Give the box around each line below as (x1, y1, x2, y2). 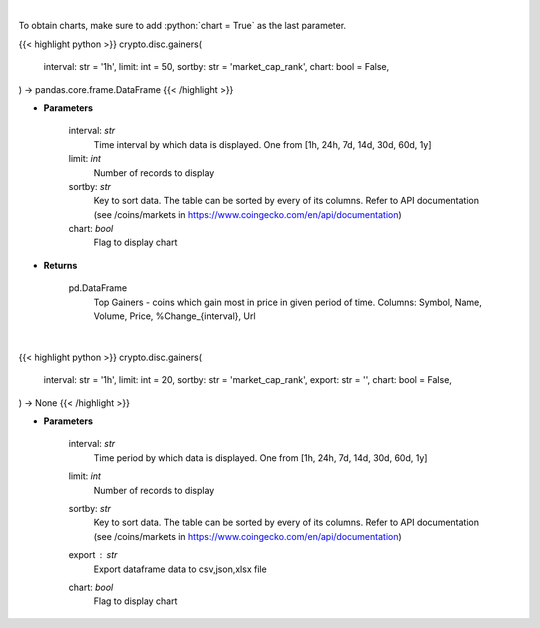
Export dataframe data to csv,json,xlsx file (93, 563, 267, 575)
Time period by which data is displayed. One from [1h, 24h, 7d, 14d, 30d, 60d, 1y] (93, 451, 428, 464)
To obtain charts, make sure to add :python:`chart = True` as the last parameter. (18, 20, 347, 32)
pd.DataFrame (68, 282, 128, 294)
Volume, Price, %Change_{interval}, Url (93, 310, 256, 322)
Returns (43, 259, 78, 271)
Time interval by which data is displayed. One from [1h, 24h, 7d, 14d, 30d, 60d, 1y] (93, 138, 432, 150)
